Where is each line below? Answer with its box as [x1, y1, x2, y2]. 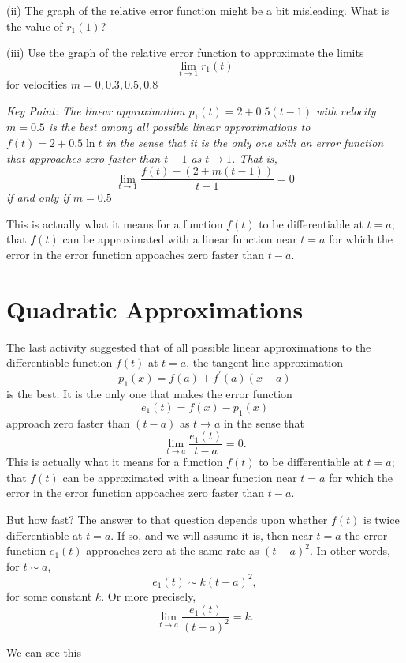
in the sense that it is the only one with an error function [106, 134, 384, 150]
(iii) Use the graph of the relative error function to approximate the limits [6, 44, 364, 61]
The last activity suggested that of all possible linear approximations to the [6, 338, 371, 355]
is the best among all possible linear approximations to [48, 119, 311, 135]
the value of [6, 17, 63, 34]
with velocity [316, 102, 376, 119]
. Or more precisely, [101, 587, 196, 604]
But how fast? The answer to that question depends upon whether [6, 511, 328, 528]
